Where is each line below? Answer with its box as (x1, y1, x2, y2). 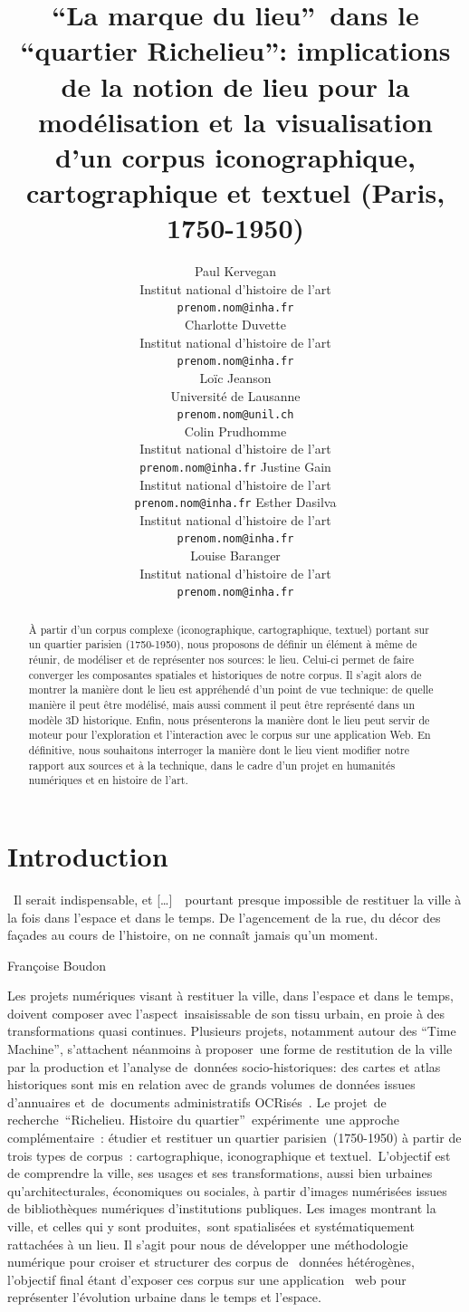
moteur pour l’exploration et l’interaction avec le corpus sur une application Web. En (28, 727, 431, 742)
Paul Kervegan (194, 262, 277, 281)
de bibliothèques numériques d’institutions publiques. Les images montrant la (7, 1199, 436, 1218)
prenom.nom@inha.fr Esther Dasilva (134, 493, 337, 512)
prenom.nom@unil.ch (177, 408, 294, 422)
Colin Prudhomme (184, 421, 287, 440)
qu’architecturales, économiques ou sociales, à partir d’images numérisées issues (7, 1181, 447, 1200)
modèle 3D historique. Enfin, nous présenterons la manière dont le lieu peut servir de (28, 712, 430, 727)
